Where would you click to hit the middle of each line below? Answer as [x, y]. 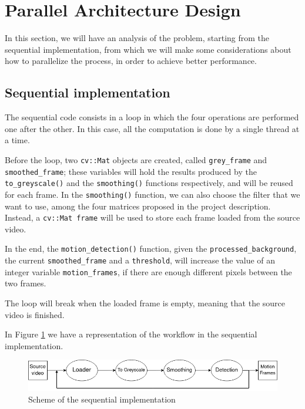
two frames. [26, 283]
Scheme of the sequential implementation [102, 399]
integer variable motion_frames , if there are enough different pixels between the [148, 271]
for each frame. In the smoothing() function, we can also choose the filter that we [152, 194]
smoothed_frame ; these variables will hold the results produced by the [131, 171]
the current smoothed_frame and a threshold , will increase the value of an [140, 260]
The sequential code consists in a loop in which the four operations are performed [152, 117]
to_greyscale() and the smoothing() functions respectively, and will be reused [149, 183]
